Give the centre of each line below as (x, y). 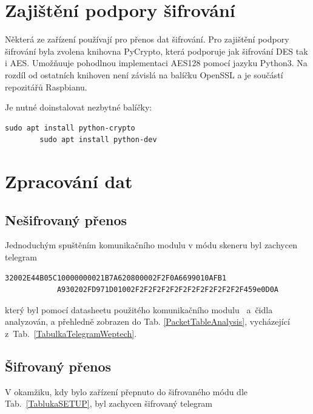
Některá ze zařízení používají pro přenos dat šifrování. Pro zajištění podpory (147, 39)
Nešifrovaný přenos (66, 219)
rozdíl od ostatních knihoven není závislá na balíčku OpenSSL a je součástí (144, 74)
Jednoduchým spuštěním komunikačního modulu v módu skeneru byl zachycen (151, 245)
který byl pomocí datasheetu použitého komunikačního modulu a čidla (139, 309)
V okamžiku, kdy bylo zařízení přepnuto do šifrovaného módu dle (126, 391)
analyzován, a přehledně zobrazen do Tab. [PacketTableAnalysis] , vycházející (147, 321)
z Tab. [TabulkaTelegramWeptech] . (71, 334)
